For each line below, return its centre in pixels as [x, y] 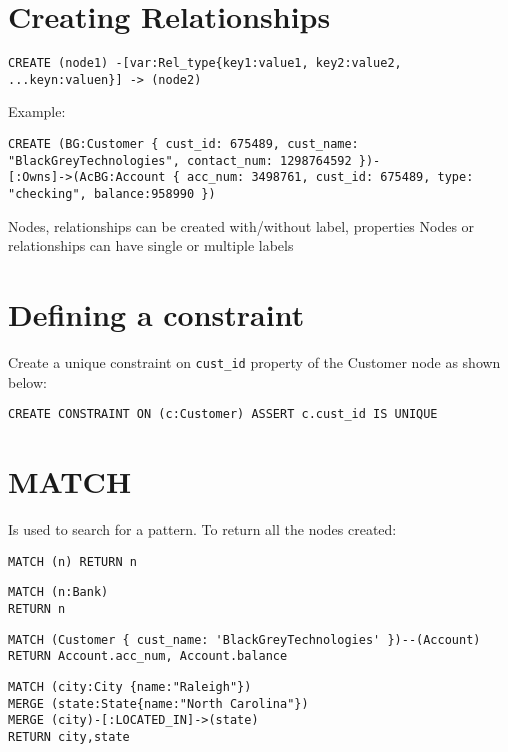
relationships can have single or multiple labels [151, 245]
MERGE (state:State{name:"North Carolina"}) [158, 703]
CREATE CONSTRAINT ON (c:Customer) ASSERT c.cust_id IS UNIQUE [223, 414]
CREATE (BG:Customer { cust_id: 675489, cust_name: [183, 144]
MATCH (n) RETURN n [72, 561]
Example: [37, 111]
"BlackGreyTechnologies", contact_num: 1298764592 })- [194, 160]
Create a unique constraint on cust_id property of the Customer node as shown [254, 361]
